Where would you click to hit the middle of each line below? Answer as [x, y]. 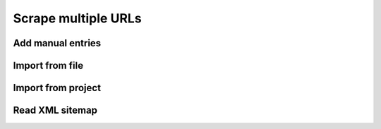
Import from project [57, 88]
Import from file [48, 66]
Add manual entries [57, 43]
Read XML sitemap [55, 110]
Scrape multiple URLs [77, 18]
